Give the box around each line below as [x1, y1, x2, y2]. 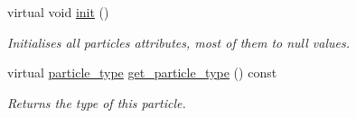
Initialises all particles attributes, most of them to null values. [7, 32, 351, 51]
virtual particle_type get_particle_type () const [7, 63, 277, 82]
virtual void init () [7, 3, 109, 21]
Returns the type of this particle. [7, 93, 186, 112]
